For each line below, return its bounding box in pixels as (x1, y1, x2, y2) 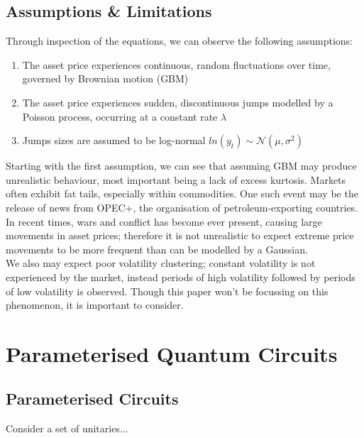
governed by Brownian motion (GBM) (22, 71, 189, 86)
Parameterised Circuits (6, 388, 179, 410)
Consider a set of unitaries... (6, 421, 128, 436)
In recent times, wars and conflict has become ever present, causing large (6, 214, 322, 229)
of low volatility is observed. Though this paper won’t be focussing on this (6, 283, 329, 298)
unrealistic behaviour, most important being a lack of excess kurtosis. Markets (6, 172, 346, 187)
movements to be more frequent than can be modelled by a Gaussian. (6, 241, 308, 256)
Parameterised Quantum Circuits (6, 339, 338, 368)
